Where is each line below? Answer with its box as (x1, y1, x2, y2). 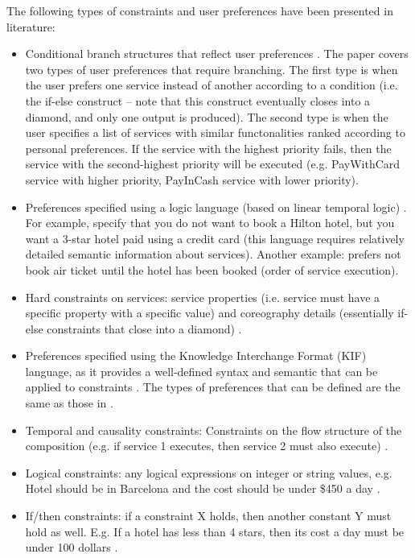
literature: (6, 18, 55, 35)
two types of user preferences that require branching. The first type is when (25, 60, 398, 77)
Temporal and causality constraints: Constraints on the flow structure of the (25, 421, 402, 438)
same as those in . (25, 395, 113, 411)
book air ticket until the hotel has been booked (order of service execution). (25, 261, 399, 278)
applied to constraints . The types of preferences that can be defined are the (25, 378, 401, 395)
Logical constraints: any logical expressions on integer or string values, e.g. (25, 464, 392, 481)
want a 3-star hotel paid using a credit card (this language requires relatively (25, 229, 405, 246)
